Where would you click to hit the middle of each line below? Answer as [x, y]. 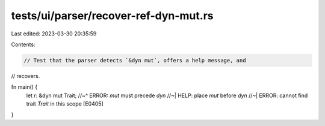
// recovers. [26, 76]
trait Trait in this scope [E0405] [65, 104]
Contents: [23, 44]
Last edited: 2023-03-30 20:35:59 [54, 34]
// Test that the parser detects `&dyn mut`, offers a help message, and [135, 60]
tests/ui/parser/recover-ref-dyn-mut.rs [112, 16]
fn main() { [24, 87]
